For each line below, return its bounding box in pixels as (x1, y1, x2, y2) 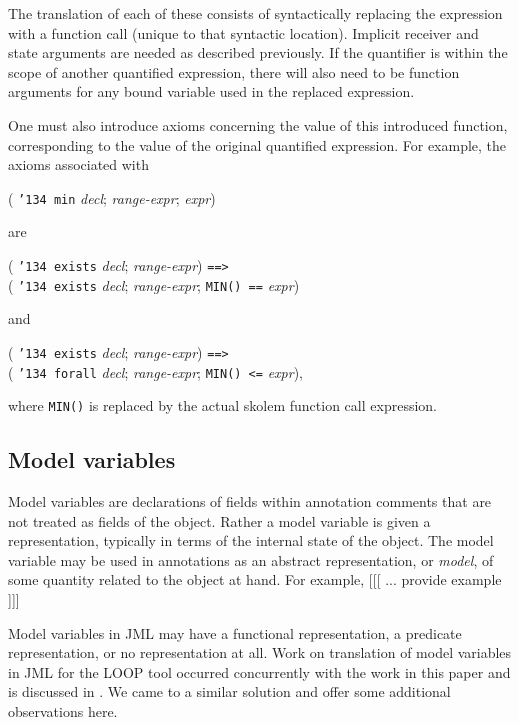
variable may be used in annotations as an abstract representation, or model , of (8, 549, 494, 570)
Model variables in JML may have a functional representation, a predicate (8, 622, 462, 643)
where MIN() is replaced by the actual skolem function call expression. (8, 395, 437, 416)
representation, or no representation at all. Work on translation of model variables (8, 642, 512, 663)
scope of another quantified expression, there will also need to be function (8, 61, 460, 82)
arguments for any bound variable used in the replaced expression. (8, 81, 415, 102)
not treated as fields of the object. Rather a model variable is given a (8, 510, 431, 531)
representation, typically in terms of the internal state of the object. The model (8, 530, 494, 551)
